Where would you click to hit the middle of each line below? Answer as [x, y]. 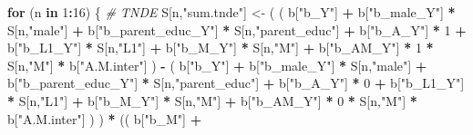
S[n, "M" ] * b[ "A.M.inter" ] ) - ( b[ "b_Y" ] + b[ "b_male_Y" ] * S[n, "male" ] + [217, 65]
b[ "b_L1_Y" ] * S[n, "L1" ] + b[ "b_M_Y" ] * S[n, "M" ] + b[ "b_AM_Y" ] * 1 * [221, 48]
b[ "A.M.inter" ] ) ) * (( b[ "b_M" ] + [105, 118]
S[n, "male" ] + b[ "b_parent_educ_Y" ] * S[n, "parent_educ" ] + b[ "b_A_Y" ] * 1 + [237, 29]
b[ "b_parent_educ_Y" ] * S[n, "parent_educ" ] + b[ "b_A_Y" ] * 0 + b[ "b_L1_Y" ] [236, 83]
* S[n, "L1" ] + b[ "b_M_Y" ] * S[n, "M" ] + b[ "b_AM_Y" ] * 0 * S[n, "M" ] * [212, 100]
